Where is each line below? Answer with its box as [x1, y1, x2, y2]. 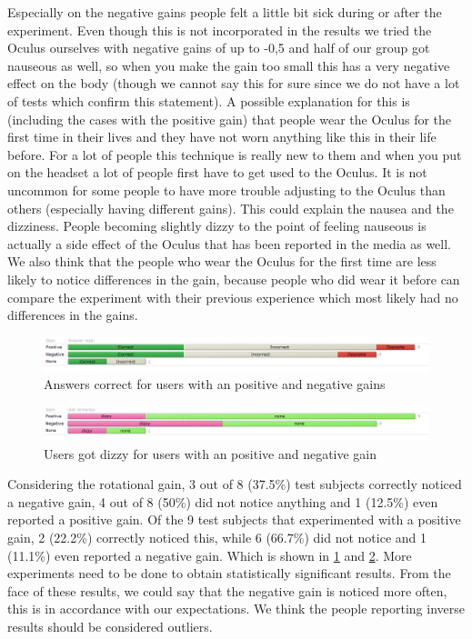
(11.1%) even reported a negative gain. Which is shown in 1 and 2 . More [7, 545, 412, 564]
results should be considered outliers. [7, 617, 213, 635]
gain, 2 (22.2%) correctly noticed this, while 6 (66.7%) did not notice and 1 [7, 528, 427, 547]
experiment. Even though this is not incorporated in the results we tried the [7, 20, 432, 39]
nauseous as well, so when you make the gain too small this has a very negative [7, 55, 450, 75]
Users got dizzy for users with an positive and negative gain [44, 444, 377, 463]
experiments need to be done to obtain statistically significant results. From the [7, 564, 451, 583]
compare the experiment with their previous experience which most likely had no [7, 287, 458, 306]
